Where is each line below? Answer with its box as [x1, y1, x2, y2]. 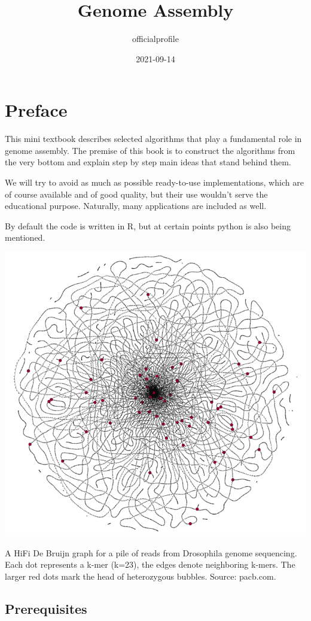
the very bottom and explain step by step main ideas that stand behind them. [5, 156, 291, 168]
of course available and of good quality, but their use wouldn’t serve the [5, 187, 268, 200]
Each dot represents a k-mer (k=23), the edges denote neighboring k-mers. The [5, 558, 295, 571]
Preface [5, 98, 68, 122]
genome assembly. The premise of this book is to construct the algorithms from [5, 144, 295, 156]
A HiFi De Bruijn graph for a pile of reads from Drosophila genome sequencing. [5, 546, 297, 559]
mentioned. [5, 231, 45, 244]
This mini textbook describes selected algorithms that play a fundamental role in [5, 132, 302, 145]
